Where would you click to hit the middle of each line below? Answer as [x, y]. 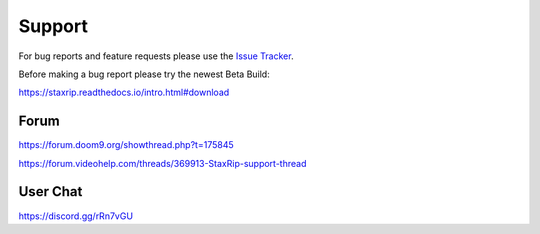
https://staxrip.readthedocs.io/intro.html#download [124, 92]
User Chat [50, 191]
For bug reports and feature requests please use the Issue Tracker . [156, 56]
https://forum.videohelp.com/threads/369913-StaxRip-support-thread [162, 163]
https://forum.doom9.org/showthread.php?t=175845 [126, 145]
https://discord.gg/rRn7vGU [76, 216]
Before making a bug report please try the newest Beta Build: [144, 74]
